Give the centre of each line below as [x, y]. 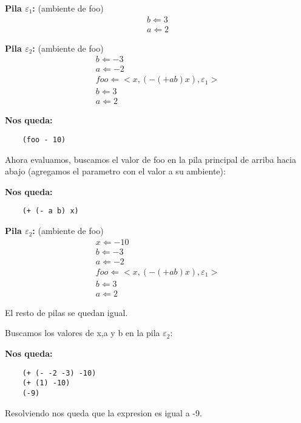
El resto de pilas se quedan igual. [66, 312]
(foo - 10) [44, 140]
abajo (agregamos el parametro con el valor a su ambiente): [115, 171]
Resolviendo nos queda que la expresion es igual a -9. [103, 412]
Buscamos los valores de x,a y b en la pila [83, 333]
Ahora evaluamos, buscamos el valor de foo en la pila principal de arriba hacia [150, 159]
